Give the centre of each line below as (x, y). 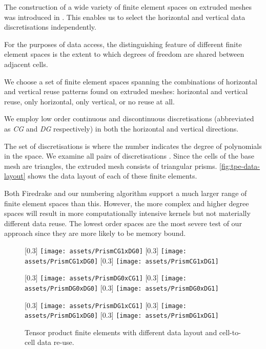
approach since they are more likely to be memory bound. (95, 233)
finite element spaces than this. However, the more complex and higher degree (127, 203)
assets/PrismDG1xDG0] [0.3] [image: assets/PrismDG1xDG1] (122, 315)
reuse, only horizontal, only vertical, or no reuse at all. (89, 101)
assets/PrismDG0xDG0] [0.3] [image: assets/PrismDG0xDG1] (122, 287)
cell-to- (230, 332)
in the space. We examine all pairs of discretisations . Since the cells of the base (129, 156)
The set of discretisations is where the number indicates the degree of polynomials (133, 146)
